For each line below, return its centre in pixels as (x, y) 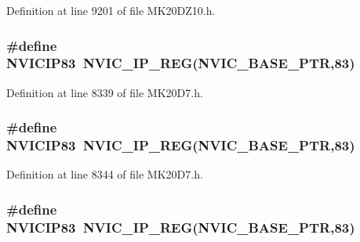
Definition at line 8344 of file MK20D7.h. (105, 174)
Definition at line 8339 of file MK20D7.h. (105, 92)
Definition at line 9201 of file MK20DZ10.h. (111, 10)
